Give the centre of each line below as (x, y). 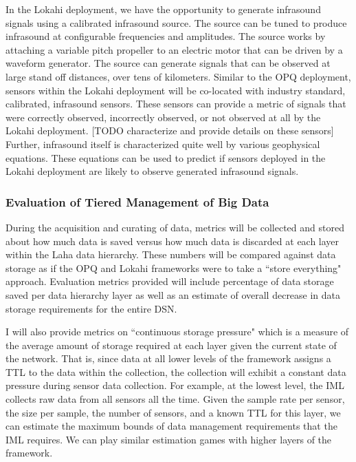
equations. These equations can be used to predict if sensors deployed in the (166, 157)
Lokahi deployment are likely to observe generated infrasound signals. (152, 171)
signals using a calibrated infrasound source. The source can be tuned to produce (176, 22)
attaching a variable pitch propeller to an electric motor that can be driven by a (174, 49)
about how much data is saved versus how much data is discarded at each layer (173, 241)
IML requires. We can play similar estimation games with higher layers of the (169, 439)
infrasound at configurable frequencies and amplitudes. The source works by (166, 36)
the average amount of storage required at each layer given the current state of (171, 345)
